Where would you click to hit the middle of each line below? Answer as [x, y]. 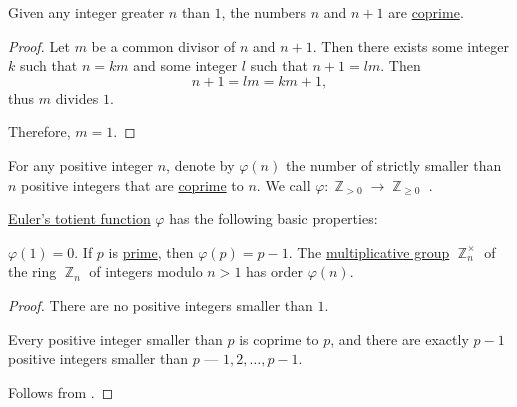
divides [77, 97]
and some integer [185, 65]
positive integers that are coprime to [132, 184]
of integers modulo [146, 271]
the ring [32, 271]
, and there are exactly [399, 338]
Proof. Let [39, 45]
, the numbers [264, 12]
